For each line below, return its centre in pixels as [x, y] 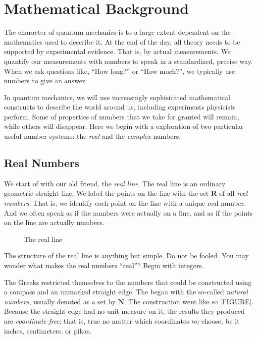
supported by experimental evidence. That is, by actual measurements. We [117, 51]
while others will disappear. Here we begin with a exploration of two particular [124, 126]
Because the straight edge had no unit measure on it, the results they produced [125, 311]
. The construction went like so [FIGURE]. [189, 301]
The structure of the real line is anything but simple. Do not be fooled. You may [127, 255]
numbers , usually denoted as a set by [60, 301]
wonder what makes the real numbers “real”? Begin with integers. [104, 265]
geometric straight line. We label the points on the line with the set [106, 193]
